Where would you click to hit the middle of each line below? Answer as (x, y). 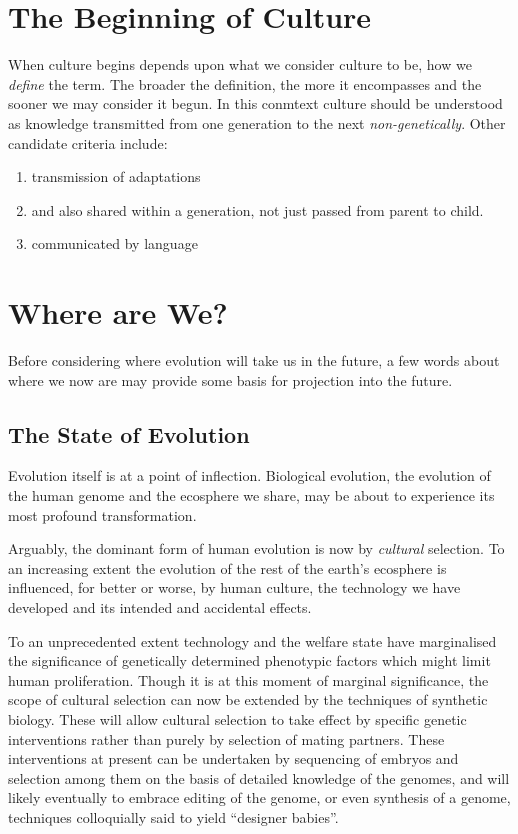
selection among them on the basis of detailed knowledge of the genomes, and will (259, 777)
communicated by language (114, 243)
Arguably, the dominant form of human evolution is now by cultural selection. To (256, 548)
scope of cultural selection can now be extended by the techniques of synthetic (248, 699)
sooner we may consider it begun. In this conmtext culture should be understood (255, 103)
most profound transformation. (102, 514)
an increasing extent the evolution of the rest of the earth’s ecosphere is (227, 567)
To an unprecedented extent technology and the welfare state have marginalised (252, 640)
